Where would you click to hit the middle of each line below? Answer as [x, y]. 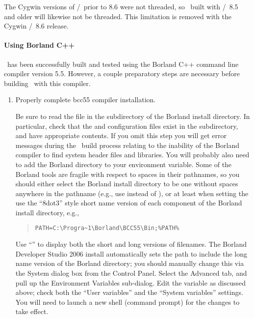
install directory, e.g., [47, 212]
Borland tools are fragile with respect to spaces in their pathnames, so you [127, 174]
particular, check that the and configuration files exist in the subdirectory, [127, 126]
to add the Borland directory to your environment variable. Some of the [124, 164]
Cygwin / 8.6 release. [36, 26]
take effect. [32, 311]
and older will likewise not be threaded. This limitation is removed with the [118, 16]
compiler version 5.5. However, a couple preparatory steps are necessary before [122, 73]
